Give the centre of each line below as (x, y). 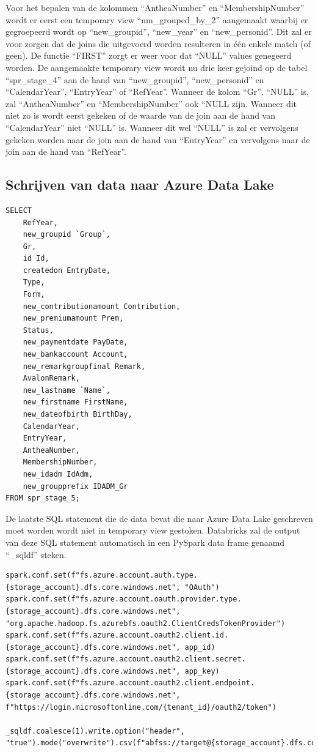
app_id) (200, 647)
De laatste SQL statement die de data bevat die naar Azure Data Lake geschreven (159, 518)
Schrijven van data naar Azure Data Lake (140, 184)
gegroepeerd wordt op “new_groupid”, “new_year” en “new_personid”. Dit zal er (159, 32)
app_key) (202, 671)
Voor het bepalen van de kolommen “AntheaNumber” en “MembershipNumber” (155, 7)
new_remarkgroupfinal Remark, (84, 366)
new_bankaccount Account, (75, 355)
